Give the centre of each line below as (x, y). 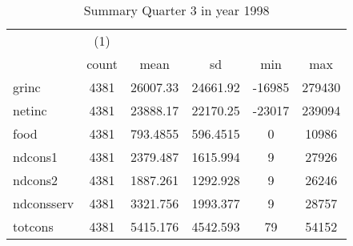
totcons (33, 226)
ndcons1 (36, 157)
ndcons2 (36, 180)
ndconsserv (44, 203)
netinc (30, 110)
